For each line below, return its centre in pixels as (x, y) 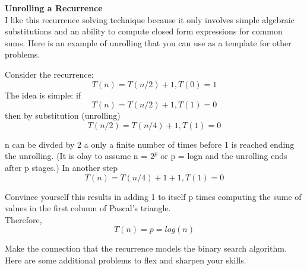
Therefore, (23, 219)
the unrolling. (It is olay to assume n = (76, 156)
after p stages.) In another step (61, 167)
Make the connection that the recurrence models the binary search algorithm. (146, 248)
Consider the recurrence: (49, 74)
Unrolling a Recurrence (54, 8)
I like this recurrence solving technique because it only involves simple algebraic (150, 19)
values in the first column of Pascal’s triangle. (88, 208)
